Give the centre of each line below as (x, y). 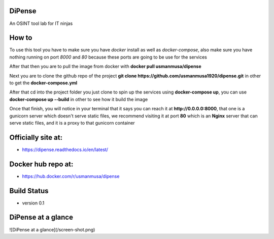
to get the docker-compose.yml (43, 83)
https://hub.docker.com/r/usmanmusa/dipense (71, 176)
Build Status (29, 191)
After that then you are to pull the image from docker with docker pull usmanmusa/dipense (105, 67)
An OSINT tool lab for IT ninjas (41, 23)
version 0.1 (33, 203)
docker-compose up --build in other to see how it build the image (79, 99)
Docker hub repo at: (41, 164)
